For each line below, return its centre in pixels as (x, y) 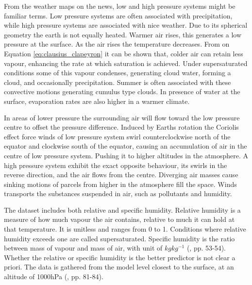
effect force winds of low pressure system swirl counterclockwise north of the (117, 136)
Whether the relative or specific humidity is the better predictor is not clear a (120, 257)
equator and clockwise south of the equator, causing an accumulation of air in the (126, 146)
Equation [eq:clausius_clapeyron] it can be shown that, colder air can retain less (124, 53)
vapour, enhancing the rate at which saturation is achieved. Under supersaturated (126, 63)
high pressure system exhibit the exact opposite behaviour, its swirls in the (116, 165)
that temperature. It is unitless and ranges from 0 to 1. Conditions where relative (125, 229)
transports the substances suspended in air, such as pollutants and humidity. (118, 193)
